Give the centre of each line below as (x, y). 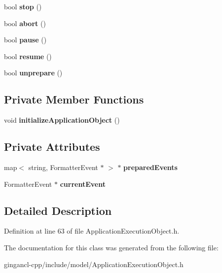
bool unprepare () (33, 73)
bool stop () (23, 6)
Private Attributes (52, 147)
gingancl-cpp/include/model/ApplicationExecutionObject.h (94, 264)
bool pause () (25, 40)
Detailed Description (58, 210)
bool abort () (25, 23)
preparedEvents (150, 167)
